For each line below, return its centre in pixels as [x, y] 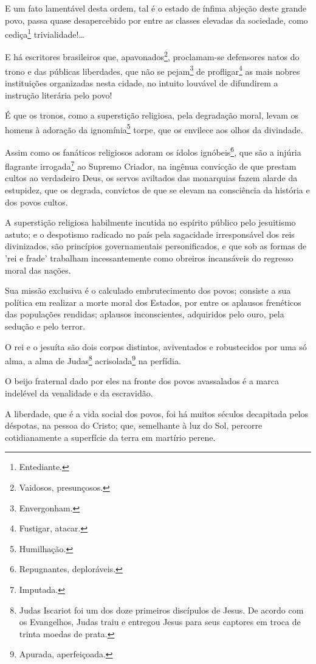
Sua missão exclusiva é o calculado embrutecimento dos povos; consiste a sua [148, 290]
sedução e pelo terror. [45, 326]
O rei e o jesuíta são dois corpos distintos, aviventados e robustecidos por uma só [156, 346]
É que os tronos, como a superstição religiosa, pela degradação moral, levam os [152, 115]
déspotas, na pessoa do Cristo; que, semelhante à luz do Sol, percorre [134, 425]
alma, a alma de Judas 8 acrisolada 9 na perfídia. [93, 360]
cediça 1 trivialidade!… [45, 33]
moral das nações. [38, 270]
